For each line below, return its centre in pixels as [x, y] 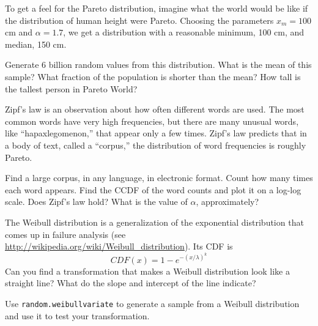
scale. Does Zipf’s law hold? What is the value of [96, 202]
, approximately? [227, 202]
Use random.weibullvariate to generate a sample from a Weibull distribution [152, 303]
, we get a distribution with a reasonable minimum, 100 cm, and [184, 32]
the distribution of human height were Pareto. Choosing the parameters [139, 20]
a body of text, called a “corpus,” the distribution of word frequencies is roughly [156, 145]
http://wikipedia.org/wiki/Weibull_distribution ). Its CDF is [119, 246]
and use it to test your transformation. [77, 315]
